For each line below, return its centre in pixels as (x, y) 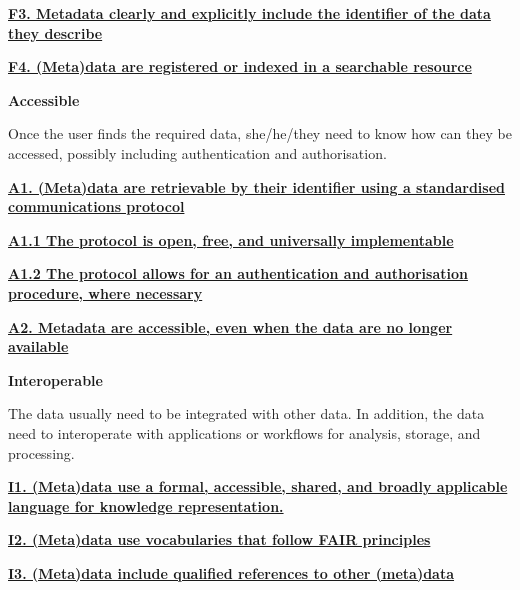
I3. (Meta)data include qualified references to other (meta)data (231, 572)
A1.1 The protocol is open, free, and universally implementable (231, 239)
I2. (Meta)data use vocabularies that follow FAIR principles (219, 539)
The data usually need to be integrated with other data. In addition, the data (246, 413)
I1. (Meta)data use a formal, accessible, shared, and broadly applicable (258, 486)
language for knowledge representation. (146, 505)
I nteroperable (55, 379)
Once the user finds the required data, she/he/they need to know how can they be (260, 133)
